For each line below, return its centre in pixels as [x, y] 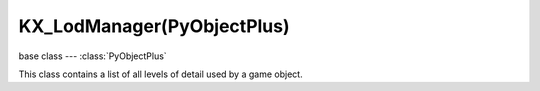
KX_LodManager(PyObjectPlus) [154, 26]
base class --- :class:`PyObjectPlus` [92, 56]
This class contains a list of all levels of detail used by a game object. [161, 74]
